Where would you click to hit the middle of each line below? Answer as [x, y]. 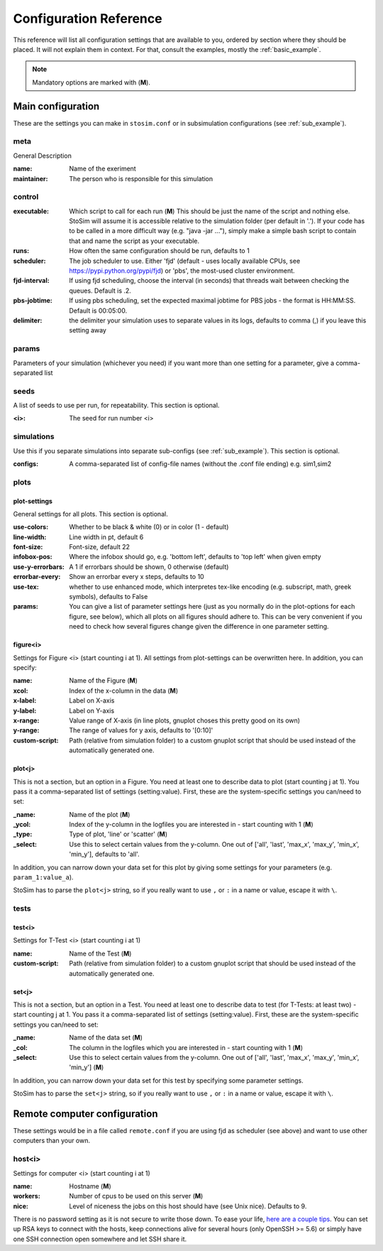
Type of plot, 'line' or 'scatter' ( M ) [118, 834]
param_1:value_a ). [43, 877]
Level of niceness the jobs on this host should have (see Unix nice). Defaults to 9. [188, 1206]
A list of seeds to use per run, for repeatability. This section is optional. [116, 406]
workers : [27, 1196]
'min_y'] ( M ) [87, 1067]
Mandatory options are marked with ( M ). [91, 82]
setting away [88, 330]
